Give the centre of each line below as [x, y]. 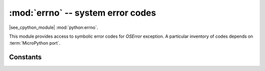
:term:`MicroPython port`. [35, 43]
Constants [25, 57]
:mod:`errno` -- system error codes [83, 13]
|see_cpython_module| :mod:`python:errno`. [53, 27]
